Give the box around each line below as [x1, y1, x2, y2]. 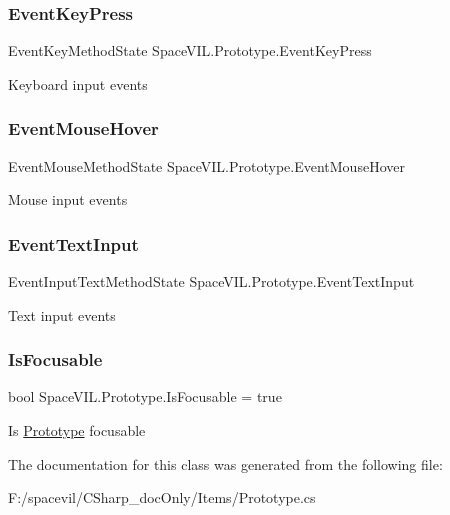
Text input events [8, 304, 116, 325]
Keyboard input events [8, 73, 148, 94]
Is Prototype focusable [8, 420, 146, 441]
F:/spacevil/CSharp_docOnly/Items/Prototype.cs [8, 487, 316, 508]
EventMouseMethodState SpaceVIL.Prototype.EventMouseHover [8, 155, 405, 176]
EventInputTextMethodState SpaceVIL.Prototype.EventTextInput [8, 271, 415, 292]
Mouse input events [8, 189, 128, 210]
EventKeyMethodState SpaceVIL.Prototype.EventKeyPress [8, 40, 372, 61]
